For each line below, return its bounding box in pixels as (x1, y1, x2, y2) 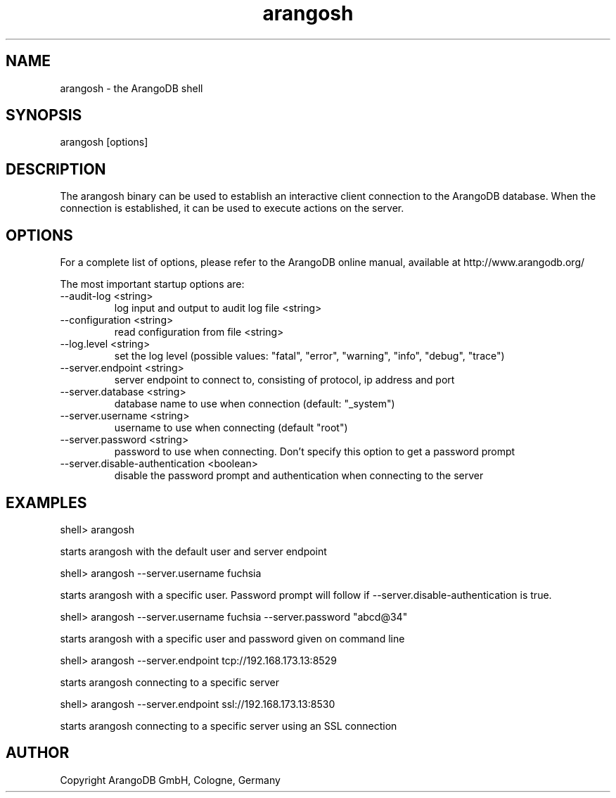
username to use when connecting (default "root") (114, 422, 348, 434)
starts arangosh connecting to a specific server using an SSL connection (60, 719, 397, 732)
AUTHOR (6, 744, 70, 762)
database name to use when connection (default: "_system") (114, 398, 395, 410)
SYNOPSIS (6, 106, 82, 125)
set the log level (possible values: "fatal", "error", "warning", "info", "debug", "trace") (114, 350, 505, 362)
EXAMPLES (6, 493, 87, 512)
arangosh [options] (60, 136, 148, 148)
